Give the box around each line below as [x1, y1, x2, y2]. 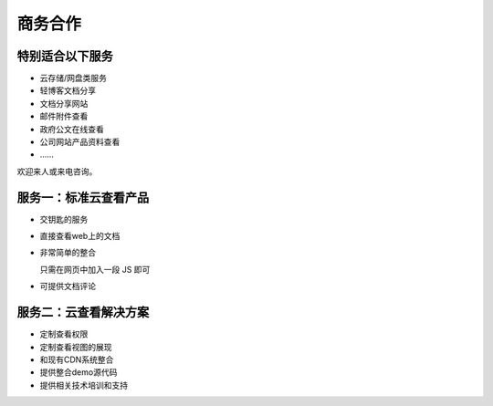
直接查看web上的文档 [39, 231, 121, 242]
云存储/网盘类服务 [39, 73, 108, 84]
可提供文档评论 [39, 281, 96, 292]
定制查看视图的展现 [39, 341, 112, 352]
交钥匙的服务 [39, 213, 89, 224]
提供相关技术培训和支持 [39, 380, 128, 390]
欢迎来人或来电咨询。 [16, 165, 98, 177]
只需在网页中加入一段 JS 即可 [39, 264, 151, 275]
